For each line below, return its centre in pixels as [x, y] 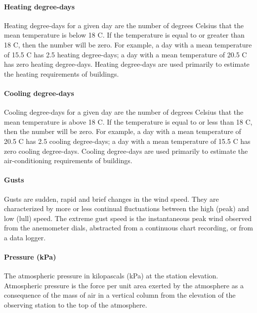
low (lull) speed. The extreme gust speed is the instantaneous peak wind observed [128, 218]
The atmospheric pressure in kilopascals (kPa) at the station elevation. [111, 276]
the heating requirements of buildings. [62, 73]
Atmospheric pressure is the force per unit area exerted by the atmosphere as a [124, 285]
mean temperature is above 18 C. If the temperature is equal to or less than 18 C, [128, 121]
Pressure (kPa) [30, 257]
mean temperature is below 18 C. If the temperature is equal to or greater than [124, 35]
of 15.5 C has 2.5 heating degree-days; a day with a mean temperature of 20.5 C [126, 54]
